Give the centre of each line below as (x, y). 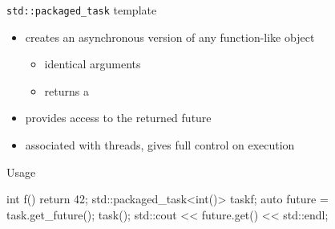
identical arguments (93, 64)
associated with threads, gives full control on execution (160, 145)
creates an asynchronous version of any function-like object (170, 37)
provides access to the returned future (118, 118)
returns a (67, 90)
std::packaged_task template (82, 10)
